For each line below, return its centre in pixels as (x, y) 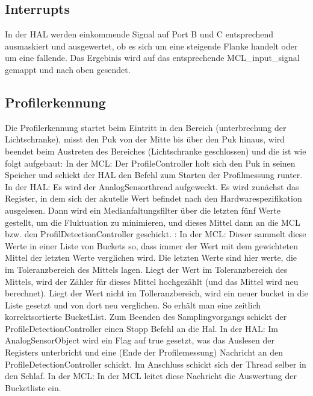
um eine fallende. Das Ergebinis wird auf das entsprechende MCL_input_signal (152, 58)
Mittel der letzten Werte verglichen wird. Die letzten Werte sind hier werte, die (151, 257)
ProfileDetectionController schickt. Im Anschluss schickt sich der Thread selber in (156, 364)
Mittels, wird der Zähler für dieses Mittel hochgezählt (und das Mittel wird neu (152, 281)
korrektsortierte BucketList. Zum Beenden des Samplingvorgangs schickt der (146, 317)
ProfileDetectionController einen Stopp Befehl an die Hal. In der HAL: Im (142, 328)
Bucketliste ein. (33, 387)
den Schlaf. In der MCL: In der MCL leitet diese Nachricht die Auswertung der (151, 376)
